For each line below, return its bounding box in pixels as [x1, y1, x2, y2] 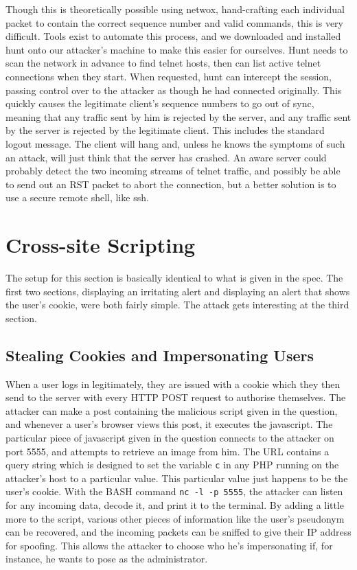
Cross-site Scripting [5, 231, 196, 259]
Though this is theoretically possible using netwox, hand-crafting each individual [5, 2, 345, 16]
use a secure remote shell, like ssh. [5, 190, 149, 205]
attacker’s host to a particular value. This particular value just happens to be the [5, 470, 348, 485]
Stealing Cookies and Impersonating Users [5, 344, 314, 365]
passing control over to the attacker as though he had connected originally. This [5, 82, 342, 97]
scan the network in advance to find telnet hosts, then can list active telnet [5, 56, 321, 70]
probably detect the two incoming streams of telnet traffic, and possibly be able [5, 163, 341, 178]
